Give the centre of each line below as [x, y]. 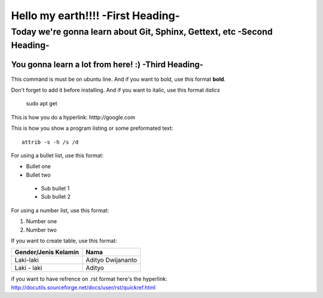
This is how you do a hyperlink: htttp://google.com [73, 117]
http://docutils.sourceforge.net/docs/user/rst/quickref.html [83, 287]
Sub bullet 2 [56, 197]
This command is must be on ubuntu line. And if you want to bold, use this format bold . [118, 79]
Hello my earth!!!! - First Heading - [96, 16]
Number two [41, 230]
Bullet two [38, 175]
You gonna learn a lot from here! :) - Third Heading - [107, 65]
